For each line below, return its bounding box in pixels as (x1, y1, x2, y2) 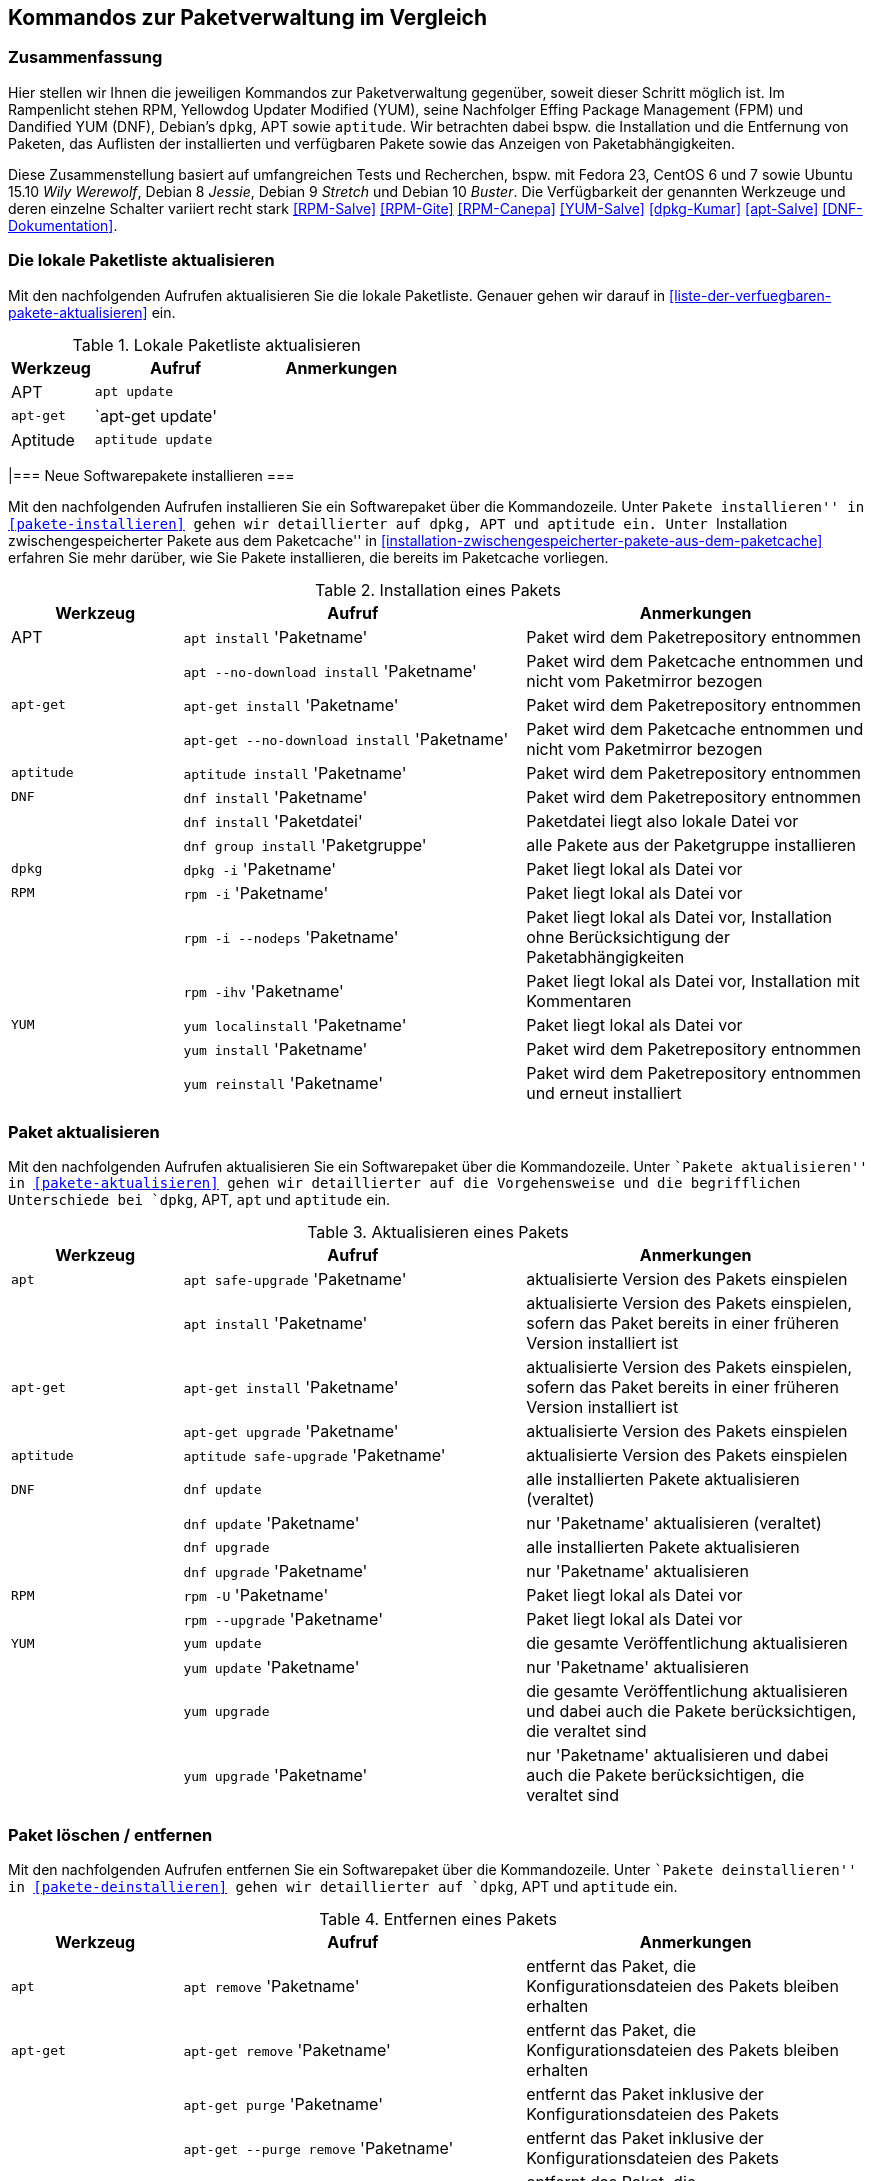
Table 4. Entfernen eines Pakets (319, 1909, 557, 1930)
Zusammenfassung (8, 47, 163, 68)
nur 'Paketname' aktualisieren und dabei (526, 1745, 829, 1766)
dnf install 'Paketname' (183, 786, 368, 807)
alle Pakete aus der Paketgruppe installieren (526, 834, 856, 855)
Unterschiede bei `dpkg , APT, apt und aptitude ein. (8, 1191, 391, 1209)
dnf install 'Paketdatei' (183, 810, 363, 831)
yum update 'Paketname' (183, 1657, 360, 1678)
